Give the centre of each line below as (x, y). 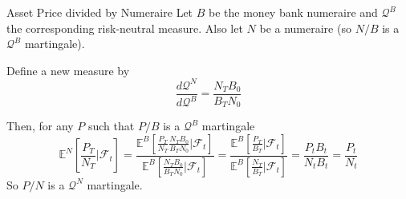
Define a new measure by (68, 70)
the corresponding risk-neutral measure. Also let (125, 28)
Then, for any (40, 126)
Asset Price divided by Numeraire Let (100, 12)
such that (111, 126)
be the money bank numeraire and (293, 12)
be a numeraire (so (305, 28)
